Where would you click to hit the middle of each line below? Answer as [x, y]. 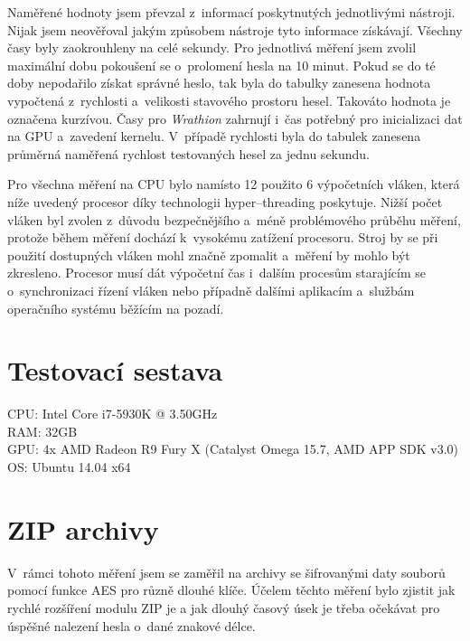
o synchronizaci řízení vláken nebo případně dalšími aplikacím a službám [211, 290]
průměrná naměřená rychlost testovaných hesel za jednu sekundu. [189, 153]
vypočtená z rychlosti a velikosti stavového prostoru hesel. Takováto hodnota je [229, 100]
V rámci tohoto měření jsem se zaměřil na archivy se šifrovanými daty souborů [226, 572]
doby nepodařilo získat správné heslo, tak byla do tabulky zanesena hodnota [219, 83]
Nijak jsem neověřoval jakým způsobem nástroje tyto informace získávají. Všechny [235, 29]
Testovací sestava [115, 370]
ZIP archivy [83, 528]
